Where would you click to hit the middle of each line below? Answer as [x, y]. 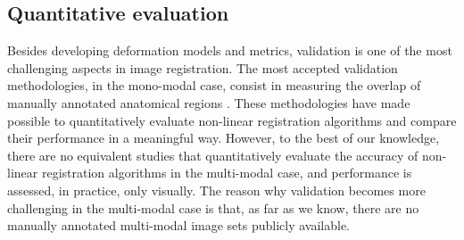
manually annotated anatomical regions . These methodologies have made [209, 102]
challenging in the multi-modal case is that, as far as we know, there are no [213, 207]
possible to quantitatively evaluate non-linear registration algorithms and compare [232, 120]
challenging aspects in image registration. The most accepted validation [203, 67]
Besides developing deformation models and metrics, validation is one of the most [230, 50]
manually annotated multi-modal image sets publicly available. [179, 225]
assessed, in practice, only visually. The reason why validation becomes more [216, 190]
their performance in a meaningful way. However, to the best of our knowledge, [224, 138]
